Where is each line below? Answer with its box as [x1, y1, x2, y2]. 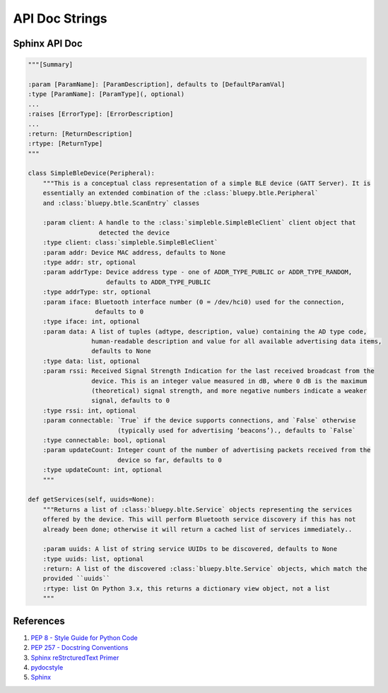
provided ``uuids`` [42, 574, 111, 583]
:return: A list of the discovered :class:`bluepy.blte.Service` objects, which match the [42, 565, 368, 573]
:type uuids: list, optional [42, 555, 144, 563]
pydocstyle [30, 663, 64, 671]
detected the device [98, 228, 170, 237]
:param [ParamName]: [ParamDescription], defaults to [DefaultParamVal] [28, 80, 286, 88]
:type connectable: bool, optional [42, 437, 166, 444]
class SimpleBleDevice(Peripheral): [28, 170, 155, 177]
